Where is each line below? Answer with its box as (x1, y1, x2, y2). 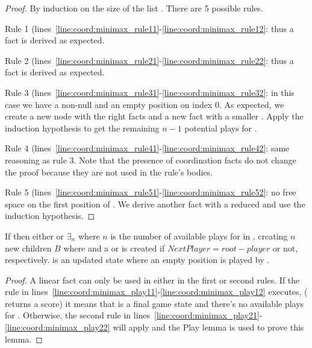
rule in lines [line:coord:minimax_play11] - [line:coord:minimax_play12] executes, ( (5, 285, 308, 298)
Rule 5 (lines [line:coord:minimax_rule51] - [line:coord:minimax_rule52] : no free (5, 186, 296, 198)
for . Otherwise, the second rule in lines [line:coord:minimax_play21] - (5, 309, 263, 321)
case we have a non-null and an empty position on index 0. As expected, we (5, 98, 284, 110)
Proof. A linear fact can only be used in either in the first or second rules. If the (5, 273, 300, 286)
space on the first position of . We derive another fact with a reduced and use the (5, 197, 305, 210)
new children (5, 241, 52, 254)
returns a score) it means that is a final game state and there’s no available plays (5, 297, 304, 309)
